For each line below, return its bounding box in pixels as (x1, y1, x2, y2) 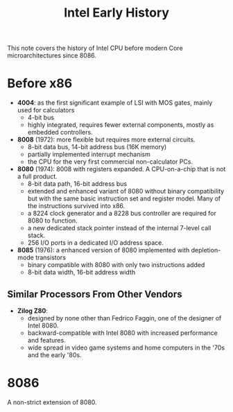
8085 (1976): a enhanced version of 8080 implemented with (17, 246, 190, 255)
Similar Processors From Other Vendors (7, 288, 182, 300)
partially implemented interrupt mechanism (27, 151, 151, 159)
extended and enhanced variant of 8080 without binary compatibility (27, 187, 225, 196)
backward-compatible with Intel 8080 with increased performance (27, 328, 218, 337)
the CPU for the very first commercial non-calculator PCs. (27, 157, 193, 166)
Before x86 (7, 76, 73, 92)
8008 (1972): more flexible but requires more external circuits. (17, 135, 196, 144)
